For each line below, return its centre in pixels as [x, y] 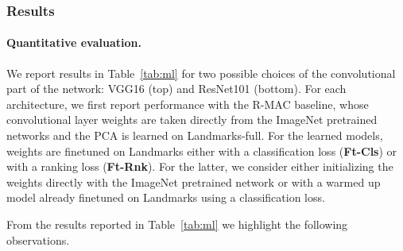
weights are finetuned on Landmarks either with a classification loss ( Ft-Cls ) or [202, 151]
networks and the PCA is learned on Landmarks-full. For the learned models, [195, 135]
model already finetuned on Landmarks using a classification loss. [166, 197]
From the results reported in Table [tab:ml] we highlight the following [177, 224]
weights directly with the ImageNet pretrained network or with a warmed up [194, 181]
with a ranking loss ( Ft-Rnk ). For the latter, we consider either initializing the [200, 166]
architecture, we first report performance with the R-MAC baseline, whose [188, 104]
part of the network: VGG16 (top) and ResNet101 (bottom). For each [176, 89]
